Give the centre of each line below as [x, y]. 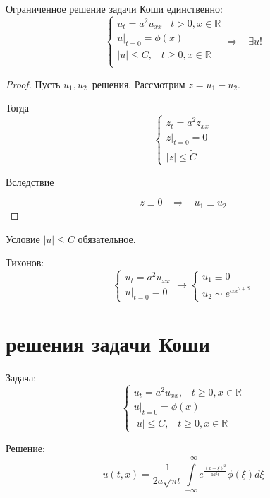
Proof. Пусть [33, 84]
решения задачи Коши [108, 343]
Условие [23, 238]
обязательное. [107, 238]
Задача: [21, 377]
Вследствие [30, 181]
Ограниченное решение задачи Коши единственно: [114, 8]
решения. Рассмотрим [139, 84]
